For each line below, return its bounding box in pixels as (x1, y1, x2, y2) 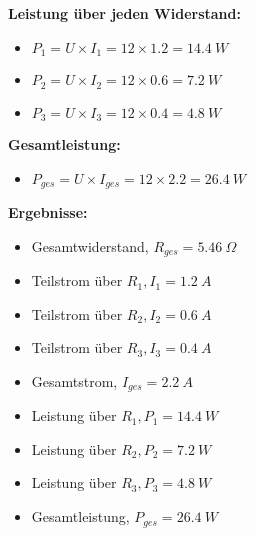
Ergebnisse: (8, 202, 88, 222)
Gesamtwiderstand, (31, 235, 149, 256)
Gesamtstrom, (31, 370, 118, 391)
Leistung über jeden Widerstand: (8, 3, 241, 23)
